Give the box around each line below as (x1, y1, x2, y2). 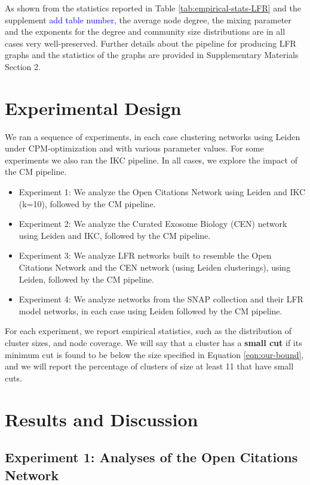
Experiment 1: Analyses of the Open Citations (5, 448, 298, 466)
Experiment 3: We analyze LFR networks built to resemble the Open (19, 249, 272, 262)
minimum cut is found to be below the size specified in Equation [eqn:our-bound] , (5, 348, 304, 360)
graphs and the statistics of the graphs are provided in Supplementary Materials (5, 48, 299, 61)
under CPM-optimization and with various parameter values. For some (5, 142, 264, 154)
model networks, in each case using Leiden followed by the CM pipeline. (19, 304, 283, 317)
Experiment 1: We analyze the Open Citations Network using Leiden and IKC (19, 186, 306, 198)
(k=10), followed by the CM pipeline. (19, 197, 156, 210)
